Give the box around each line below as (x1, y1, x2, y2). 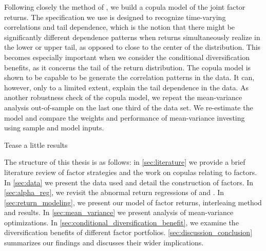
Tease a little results (4, 139, 68, 150)
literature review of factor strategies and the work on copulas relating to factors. (4, 166, 257, 177)
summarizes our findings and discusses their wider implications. (4, 237, 204, 248)
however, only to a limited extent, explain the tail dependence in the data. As (4, 82, 249, 92)
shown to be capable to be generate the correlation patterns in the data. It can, (4, 72, 255, 83)
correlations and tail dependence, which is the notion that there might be (4, 22, 235, 32)
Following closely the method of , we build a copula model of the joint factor (4, 2, 245, 12)
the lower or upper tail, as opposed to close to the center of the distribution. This (4, 42, 261, 52)
